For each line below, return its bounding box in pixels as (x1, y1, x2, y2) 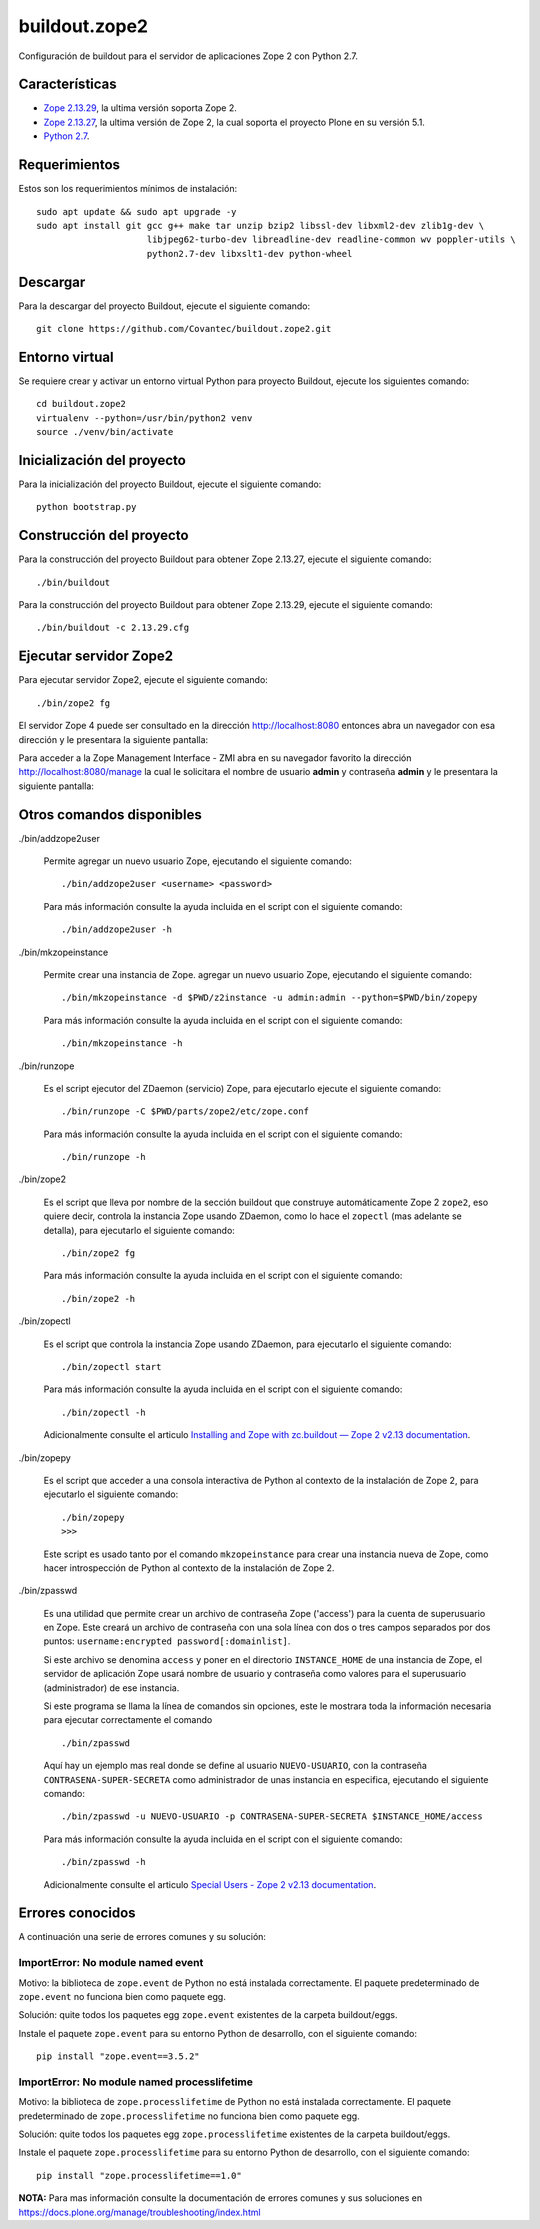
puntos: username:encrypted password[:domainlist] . (43, 1635, 291, 1647)
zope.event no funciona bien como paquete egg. (18, 1990, 227, 2002)
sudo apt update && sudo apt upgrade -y (36, 206, 237, 217)
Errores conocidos (18, 1905, 136, 1922)
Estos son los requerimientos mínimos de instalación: (18, 183, 238, 195)
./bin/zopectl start (61, 1361, 162, 1372)
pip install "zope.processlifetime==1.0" (36, 2170, 242, 2181)
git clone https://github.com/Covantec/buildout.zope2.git (36, 323, 332, 334)
